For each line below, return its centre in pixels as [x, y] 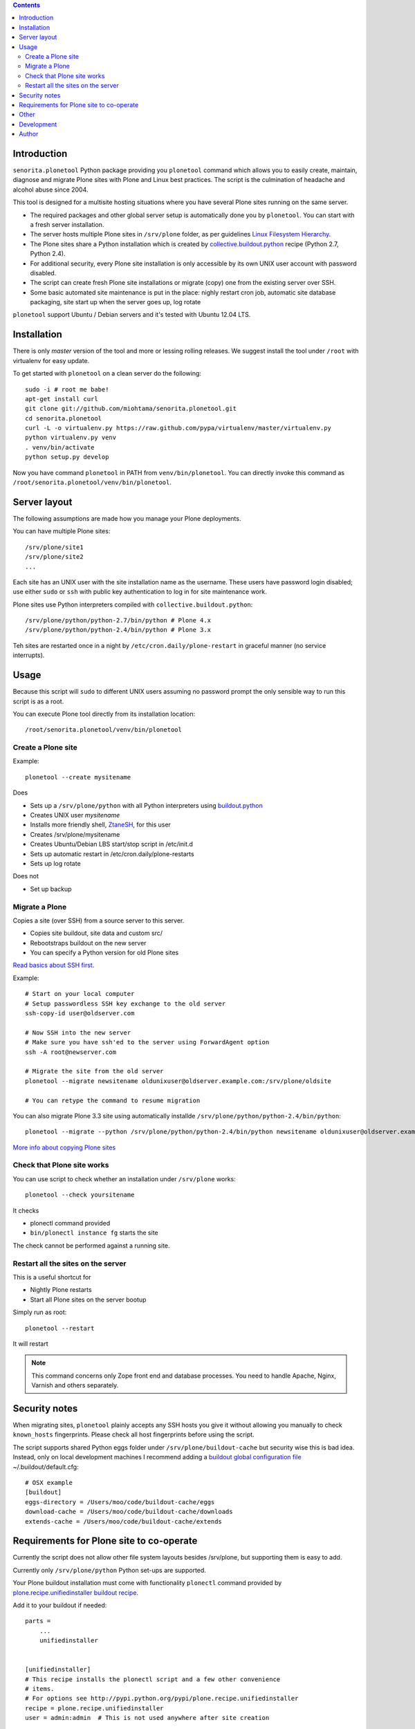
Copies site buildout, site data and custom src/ [96, 933]
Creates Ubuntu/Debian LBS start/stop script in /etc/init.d [112, 844]
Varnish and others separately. [75, 1385]
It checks [26, 1210]
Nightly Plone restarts [61, 1290]
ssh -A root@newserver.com [71, 1052]
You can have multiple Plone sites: [62, 531]
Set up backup [51, 889]
